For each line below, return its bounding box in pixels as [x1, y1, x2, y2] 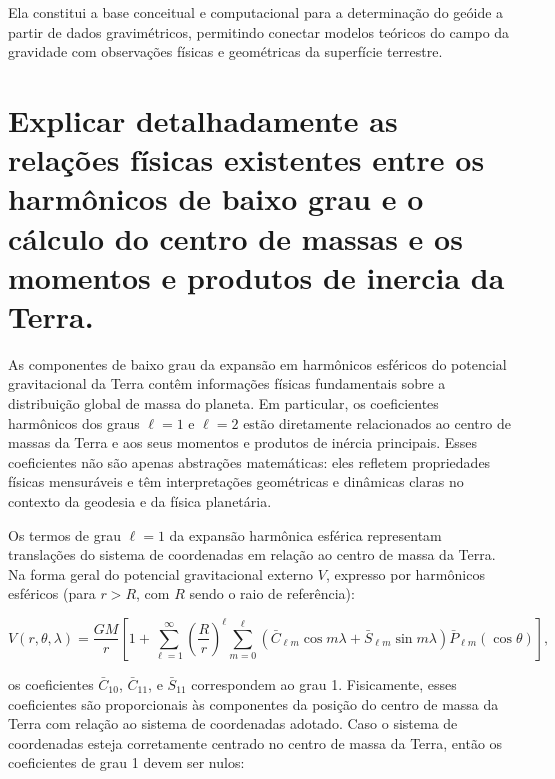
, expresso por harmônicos [325, 563, 485, 584]
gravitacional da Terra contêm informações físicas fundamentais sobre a [8, 373, 446, 394]
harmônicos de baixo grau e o [8, 178, 424, 219]
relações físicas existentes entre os [8, 139, 485, 180]
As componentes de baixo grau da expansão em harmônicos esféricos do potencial [8, 353, 507, 374]
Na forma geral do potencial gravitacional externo [8, 563, 314, 584]
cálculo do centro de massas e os [8, 217, 463, 258]
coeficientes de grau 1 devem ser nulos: [8, 752, 245, 773]
